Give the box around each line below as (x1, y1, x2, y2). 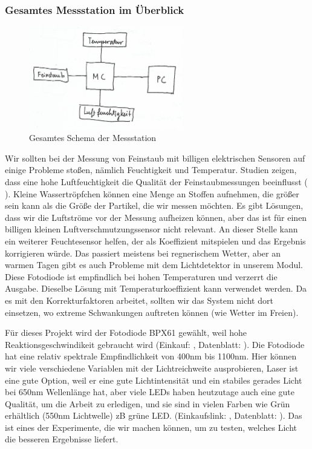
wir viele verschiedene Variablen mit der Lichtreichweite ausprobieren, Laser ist (5, 361, 299, 374)
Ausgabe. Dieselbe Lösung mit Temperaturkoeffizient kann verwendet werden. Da (5, 282, 307, 295)
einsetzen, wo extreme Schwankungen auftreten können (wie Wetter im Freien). (5, 306, 299, 318)
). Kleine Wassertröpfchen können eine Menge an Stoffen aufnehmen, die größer (5, 187, 299, 200)
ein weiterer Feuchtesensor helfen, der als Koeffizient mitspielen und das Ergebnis (5, 234, 306, 247)
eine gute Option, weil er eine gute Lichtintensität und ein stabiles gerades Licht (5, 373, 302, 386)
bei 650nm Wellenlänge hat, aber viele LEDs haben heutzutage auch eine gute (5, 385, 295, 398)
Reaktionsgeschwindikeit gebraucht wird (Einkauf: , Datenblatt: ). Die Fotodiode (5, 338, 305, 350)
